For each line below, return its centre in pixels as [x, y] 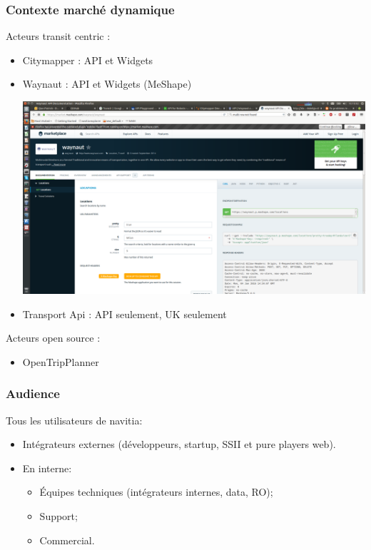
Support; [59, 516]
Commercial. [67, 540]
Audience [33, 393]
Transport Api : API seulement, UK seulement [124, 314]
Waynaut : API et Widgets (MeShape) [107, 84]
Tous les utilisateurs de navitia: [74, 420]
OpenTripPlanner [61, 361]
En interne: [47, 468]
